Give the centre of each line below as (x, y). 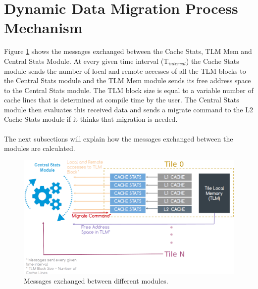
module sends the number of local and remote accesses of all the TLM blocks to (125, 71)
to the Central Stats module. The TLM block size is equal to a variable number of (129, 90)
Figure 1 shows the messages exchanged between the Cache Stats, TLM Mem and (128, 51)
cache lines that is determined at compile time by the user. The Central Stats (122, 100)
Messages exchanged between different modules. (96, 281)
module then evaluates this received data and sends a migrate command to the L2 (129, 109)
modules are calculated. (40, 148)
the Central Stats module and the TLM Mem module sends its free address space (128, 80)
